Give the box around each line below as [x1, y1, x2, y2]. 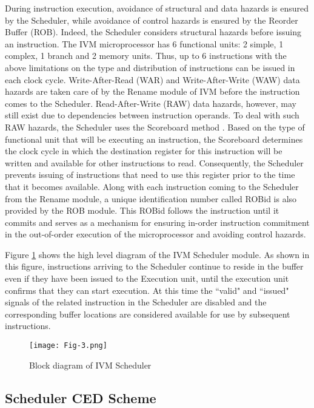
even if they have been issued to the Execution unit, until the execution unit [5, 272, 289, 285]
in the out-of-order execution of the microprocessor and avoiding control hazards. [5, 228, 306, 240]
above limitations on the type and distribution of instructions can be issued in [5, 61, 295, 73]
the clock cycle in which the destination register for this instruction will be [5, 144, 282, 157]
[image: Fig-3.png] [29, 341, 107, 350]
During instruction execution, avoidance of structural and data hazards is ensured [5, 2, 309, 14]
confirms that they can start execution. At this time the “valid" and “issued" [5, 284, 289, 296]
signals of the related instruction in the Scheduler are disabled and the [5, 296, 267, 308]
